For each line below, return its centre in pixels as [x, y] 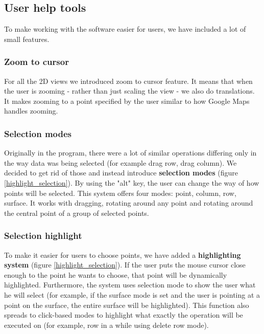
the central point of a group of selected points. [77, 213]
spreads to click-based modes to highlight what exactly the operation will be [124, 315]
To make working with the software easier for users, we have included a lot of [125, 29]
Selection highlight [43, 236]
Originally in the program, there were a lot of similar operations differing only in [130, 153]
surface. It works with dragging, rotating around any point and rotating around [129, 203]
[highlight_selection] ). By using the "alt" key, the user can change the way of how [132, 182]
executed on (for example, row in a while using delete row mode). [106, 325]
